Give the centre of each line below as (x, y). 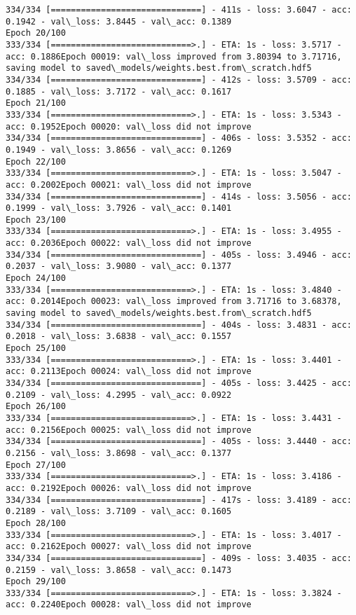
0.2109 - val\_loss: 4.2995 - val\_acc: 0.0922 (119, 395)
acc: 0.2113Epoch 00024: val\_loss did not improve (129, 372)
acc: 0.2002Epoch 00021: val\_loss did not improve (129, 185)
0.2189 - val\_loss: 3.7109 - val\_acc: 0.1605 (119, 512)
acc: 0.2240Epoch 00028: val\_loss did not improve (129, 605)
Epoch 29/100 (36, 582)
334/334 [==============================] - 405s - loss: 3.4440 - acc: (179, 442)
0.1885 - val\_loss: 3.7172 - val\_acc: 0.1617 (119, 91)
